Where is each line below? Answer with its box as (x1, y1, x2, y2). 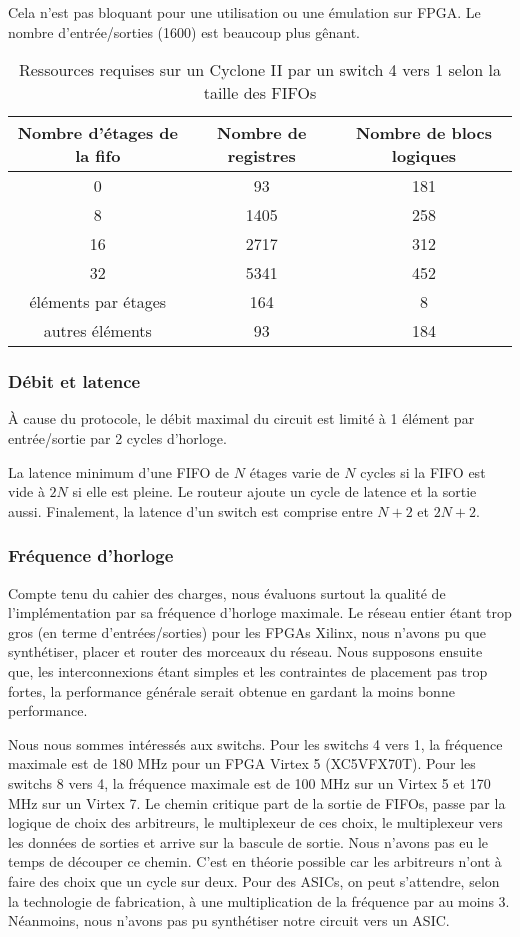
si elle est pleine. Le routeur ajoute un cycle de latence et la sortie (72, 481, 477, 502)
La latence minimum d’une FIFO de (8, 461, 230, 482)
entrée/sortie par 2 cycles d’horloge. (8, 428, 227, 448)
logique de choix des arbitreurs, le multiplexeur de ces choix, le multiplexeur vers (8, 812, 503, 833)
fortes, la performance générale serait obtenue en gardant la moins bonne (8, 680, 455, 701)
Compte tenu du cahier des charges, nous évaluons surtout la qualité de (8, 582, 446, 603)
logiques (391, 144, 457, 168)
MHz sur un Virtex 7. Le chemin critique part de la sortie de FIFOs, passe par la (8, 792, 506, 813)
